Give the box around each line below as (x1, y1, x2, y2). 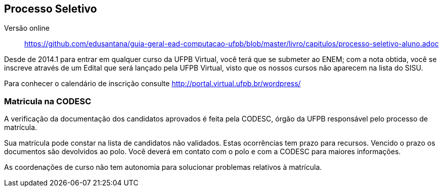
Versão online (4, 24, 50, 33)
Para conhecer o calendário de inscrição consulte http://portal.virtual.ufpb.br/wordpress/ (4, 79, 301, 88)
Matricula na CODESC (4, 96, 92, 106)
